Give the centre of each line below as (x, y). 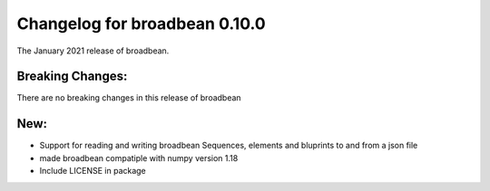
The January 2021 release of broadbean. (93, 51)
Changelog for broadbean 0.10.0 (142, 24)
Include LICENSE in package (93, 171)
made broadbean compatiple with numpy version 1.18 (139, 158)
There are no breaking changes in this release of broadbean (129, 98)
